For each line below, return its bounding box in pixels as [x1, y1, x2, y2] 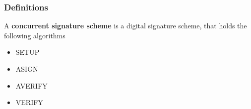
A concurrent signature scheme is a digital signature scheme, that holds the [4, 20, 247, 31]
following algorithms [4, 30, 65, 40]
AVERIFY [15, 80, 48, 91]
